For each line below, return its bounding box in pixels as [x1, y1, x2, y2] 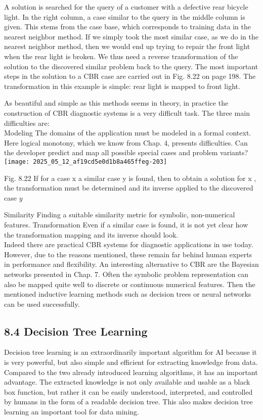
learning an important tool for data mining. [4, 406, 139, 417]
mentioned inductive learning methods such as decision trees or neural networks [4, 289, 251, 299]
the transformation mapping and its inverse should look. [4, 229, 179, 240]
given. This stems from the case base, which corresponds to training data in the [4, 21, 251, 32]
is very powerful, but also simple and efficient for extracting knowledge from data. [4, 357, 258, 367]
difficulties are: [4, 117, 50, 128]
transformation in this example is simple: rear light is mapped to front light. [4, 80, 240, 91]
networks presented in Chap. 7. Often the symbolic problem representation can [4, 268, 249, 279]
